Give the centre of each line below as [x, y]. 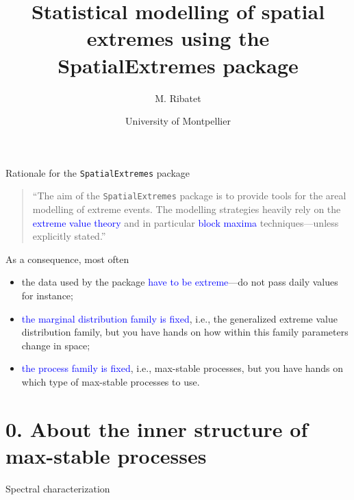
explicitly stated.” [69, 236]
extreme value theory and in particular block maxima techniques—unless [186, 222]
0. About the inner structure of [157, 428]
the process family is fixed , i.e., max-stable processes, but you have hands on [182, 368]
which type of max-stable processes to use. [111, 381]
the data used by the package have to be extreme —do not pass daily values [180, 282]
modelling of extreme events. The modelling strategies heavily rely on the [187, 209]
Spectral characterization [58, 488]
